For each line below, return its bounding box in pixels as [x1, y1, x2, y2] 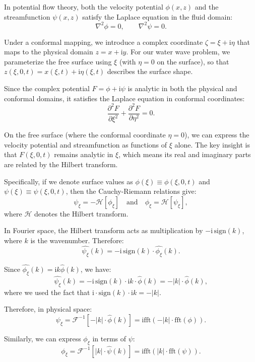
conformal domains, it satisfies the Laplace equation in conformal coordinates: [4, 93, 245, 103]
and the [195, 2, 219, 12]
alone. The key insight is [174, 139, 250, 150]
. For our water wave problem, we [126, 46, 230, 57]
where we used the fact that [4, 286, 90, 297]
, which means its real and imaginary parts [118, 149, 251, 160]
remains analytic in [54, 149, 113, 160]
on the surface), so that [157, 56, 229, 66]
